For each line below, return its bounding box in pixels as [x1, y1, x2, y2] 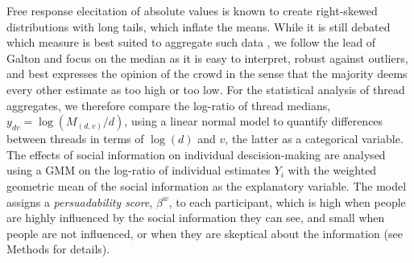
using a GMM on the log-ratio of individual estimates [6, 162, 271, 179]
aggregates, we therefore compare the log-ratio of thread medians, [6, 97, 331, 113]
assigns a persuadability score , [6, 193, 153, 210]
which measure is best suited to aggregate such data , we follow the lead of [6, 34, 376, 51]
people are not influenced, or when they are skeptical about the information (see [6, 224, 403, 241]
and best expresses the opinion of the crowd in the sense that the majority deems [6, 65, 408, 82]
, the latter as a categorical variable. [225, 130, 404, 147]
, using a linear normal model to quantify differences [124, 113, 383, 129]
